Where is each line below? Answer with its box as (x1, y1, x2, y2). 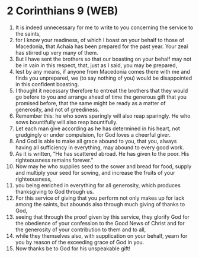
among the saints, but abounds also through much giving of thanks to (15, 200, 185, 207)
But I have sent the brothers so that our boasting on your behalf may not (15, 55, 192, 62)
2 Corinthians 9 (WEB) (7, 4, 118, 18)
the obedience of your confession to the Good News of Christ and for (15, 219, 185, 226)
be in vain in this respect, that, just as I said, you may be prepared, (15, 61, 178, 69)
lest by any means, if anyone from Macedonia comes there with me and (15, 68, 190, 75)
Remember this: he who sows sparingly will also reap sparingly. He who (15, 112, 191, 119)
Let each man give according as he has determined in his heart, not (15, 125, 180, 132)
